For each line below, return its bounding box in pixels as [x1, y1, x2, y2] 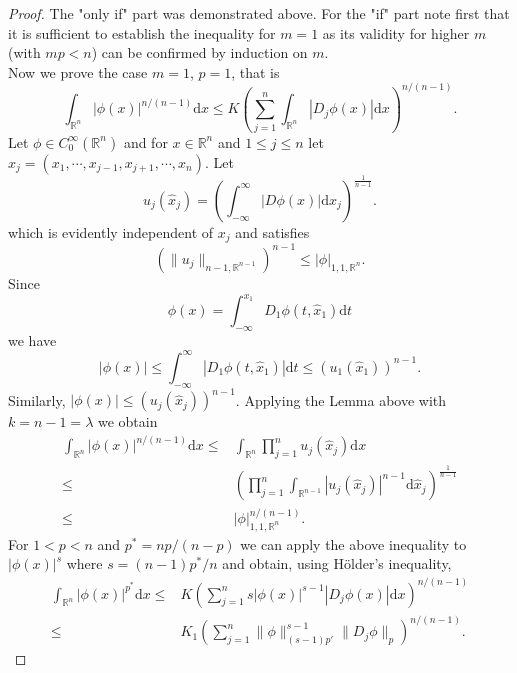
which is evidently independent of [8, 221, 214, 242]
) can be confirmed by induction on [91, 42, 308, 63]
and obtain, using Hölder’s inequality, [222, 553, 452, 574]
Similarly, [8, 389, 66, 410]
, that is [231, 61, 280, 82]
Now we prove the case [8, 61, 148, 82]
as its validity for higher [322, 22, 470, 43]
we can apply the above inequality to [240, 533, 467, 554]
